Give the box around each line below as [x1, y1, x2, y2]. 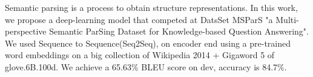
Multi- [275, 13, 299, 25]
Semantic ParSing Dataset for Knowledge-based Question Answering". [49, 25, 309, 38]
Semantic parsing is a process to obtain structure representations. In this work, [5, 1, 298, 13]
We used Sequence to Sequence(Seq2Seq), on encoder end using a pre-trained [5, 36, 291, 49]
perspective [5, 25, 47, 38]
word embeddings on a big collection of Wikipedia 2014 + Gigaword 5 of [5, 49, 275, 61]
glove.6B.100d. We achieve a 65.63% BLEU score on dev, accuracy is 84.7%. [5, 60, 287, 73]
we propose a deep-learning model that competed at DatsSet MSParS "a [5, 13, 273, 25]
